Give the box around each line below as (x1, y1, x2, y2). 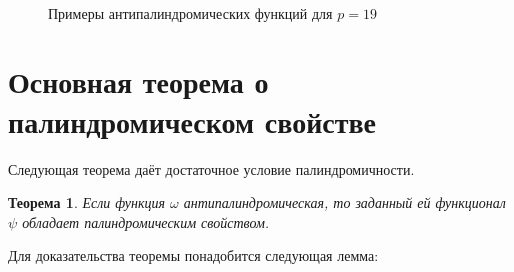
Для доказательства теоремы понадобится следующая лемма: (8, 245, 379, 266)
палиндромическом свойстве (8, 100, 376, 141)
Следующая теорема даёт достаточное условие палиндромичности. (8, 158, 415, 179)
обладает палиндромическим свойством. (22, 211, 270, 232)
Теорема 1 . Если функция (8, 192, 166, 213)
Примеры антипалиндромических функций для (48, 2, 333, 23)
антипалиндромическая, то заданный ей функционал (183, 192, 506, 213)
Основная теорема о (8, 61, 269, 102)
